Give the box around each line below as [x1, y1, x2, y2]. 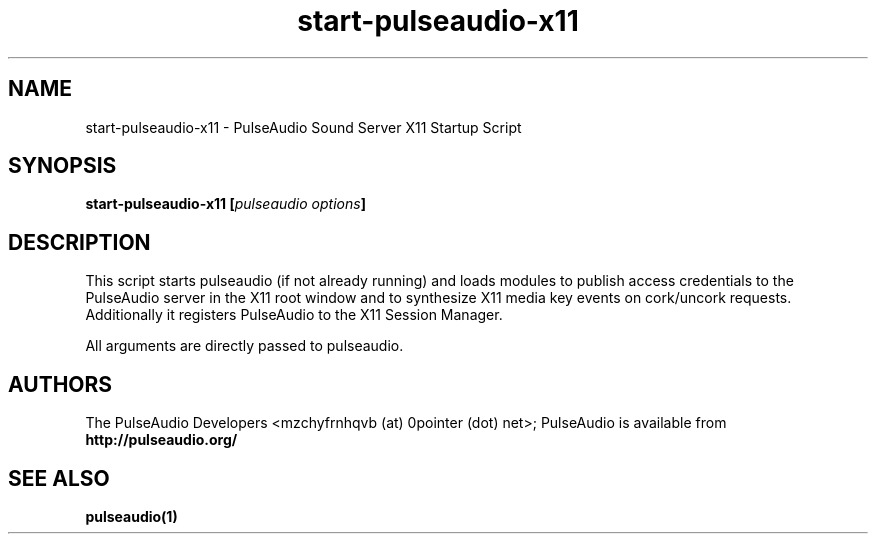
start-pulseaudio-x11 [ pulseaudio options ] [85, 195, 366, 213]
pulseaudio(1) [85, 507, 178, 525]
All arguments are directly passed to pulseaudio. [85, 337, 404, 355]
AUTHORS [8, 371, 113, 397]
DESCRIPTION [8, 229, 151, 255]
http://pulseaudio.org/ [85, 431, 238, 449]
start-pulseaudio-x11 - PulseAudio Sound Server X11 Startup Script [85, 118, 522, 136]
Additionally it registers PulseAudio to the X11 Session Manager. [85, 306, 503, 324]
